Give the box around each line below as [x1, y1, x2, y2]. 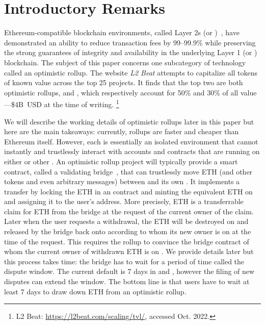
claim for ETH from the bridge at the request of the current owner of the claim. [4, 206, 254, 216]
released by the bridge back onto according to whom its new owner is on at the [4, 226, 251, 237]
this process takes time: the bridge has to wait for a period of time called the [4, 256, 245, 266]
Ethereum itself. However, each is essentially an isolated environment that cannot [4, 136, 258, 146]
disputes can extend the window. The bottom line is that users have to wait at [4, 276, 250, 287]
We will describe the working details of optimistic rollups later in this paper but [4, 116, 254, 127]
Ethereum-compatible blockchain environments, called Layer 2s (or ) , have [4, 27, 240, 38]
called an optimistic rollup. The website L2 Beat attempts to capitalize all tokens [4, 67, 258, 78]
